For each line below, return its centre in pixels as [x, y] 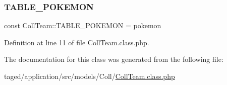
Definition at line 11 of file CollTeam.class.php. [77, 42]
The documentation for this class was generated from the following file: [114, 59]
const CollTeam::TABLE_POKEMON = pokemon [83, 25]
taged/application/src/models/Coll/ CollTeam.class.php [90, 76]
